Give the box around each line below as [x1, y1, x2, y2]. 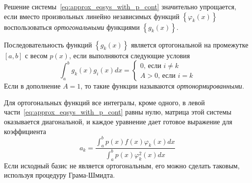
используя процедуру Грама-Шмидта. [4, 170, 115, 180]
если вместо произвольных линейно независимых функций [4, 11, 179, 21]
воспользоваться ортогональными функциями [4, 22, 140, 32]
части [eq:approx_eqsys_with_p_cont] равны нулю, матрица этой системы [4, 107, 231, 117]
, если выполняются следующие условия [69, 50, 190, 60]
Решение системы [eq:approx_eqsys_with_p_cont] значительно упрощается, [4, 1, 236, 11]
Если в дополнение [4, 81, 61, 91]
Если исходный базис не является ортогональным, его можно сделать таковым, [4, 160, 240, 170]
